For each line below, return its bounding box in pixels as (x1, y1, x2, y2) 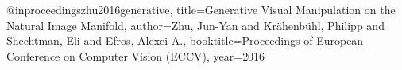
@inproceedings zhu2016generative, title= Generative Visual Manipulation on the (6, 2, 396, 17)
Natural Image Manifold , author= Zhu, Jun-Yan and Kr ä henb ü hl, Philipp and (6, 17, 385, 33)
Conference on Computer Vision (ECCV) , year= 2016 (6, 47, 265, 64)
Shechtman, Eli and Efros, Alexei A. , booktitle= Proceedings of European (6, 32, 364, 49)
